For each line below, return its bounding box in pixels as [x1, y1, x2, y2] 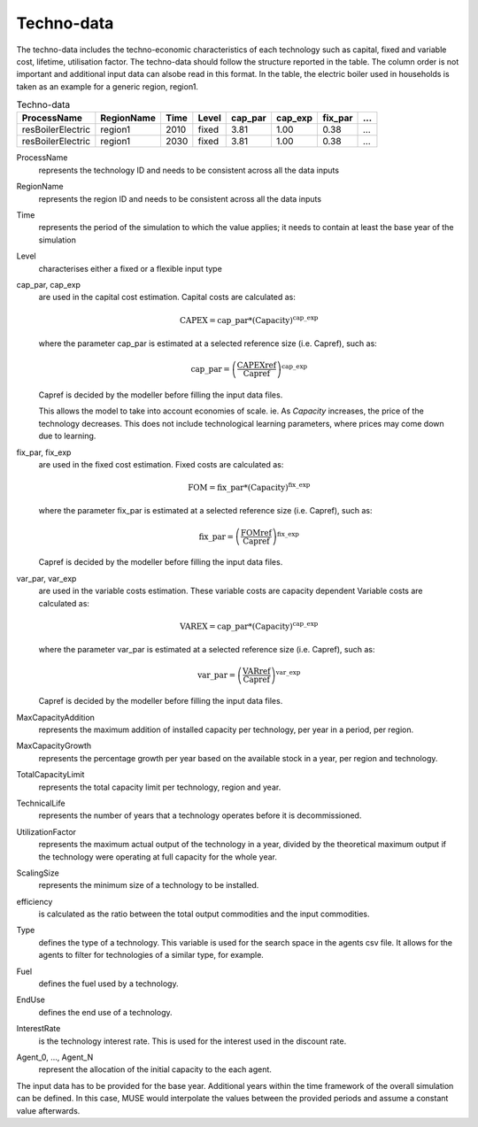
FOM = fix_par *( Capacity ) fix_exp [187, 481, 311, 493]
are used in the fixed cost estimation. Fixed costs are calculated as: [38, 459, 284, 469]
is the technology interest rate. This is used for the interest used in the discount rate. [38, 1036, 347, 1046]
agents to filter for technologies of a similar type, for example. [38, 950, 265, 961]
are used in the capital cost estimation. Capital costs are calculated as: [38, 292, 297, 303]
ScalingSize [16, 868, 59, 878]
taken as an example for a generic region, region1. [16, 81, 199, 92]
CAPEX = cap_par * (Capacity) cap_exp [180, 313, 319, 325]
